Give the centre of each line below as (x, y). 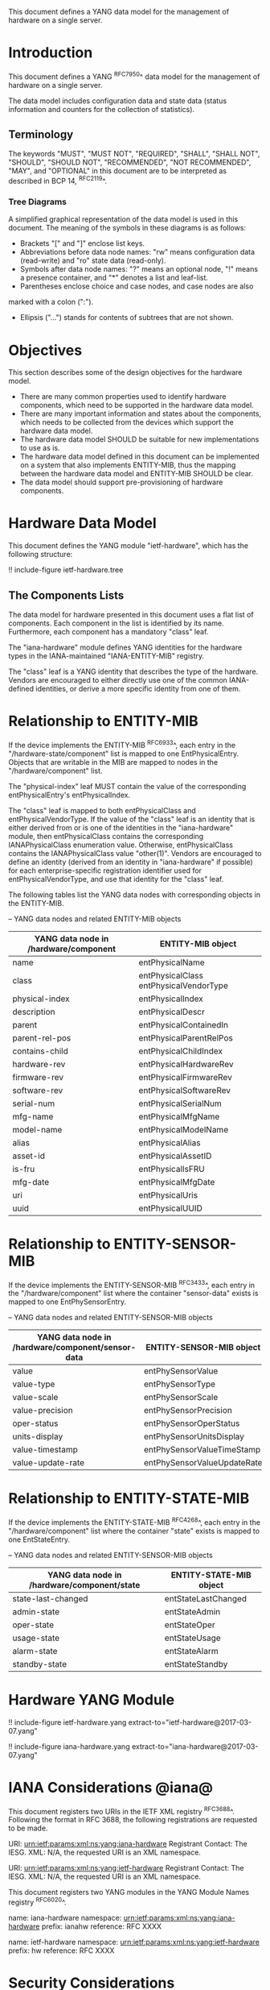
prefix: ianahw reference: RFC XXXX (102, 1926)
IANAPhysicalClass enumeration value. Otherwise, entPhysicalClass (121, 845)
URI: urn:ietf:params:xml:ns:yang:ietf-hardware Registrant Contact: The (126, 1868)
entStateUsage (192, 1638)
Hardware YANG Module (92, 1700)
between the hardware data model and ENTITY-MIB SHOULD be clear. (136, 474)
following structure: (41, 555)
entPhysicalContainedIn (184, 1024)
